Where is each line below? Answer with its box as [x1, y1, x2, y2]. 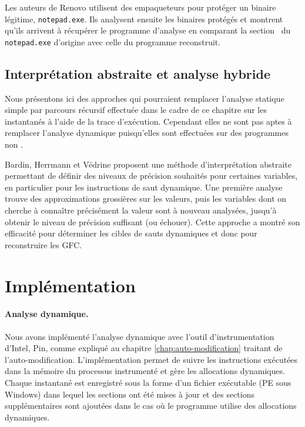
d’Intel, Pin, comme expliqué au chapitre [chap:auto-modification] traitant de [5, 342, 283, 354]
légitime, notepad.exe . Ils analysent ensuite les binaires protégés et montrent [5, 12, 283, 25]
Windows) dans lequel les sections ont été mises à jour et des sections [5, 388, 254, 400]
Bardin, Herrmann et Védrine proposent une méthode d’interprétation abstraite [5, 158, 291, 170]
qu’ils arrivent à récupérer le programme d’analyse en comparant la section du [5, 24, 291, 36]
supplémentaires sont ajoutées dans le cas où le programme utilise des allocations [5, 399, 297, 412]
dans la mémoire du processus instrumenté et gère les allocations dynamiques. [5, 365, 286, 377]
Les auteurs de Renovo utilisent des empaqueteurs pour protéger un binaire [5, 1, 276, 13]
